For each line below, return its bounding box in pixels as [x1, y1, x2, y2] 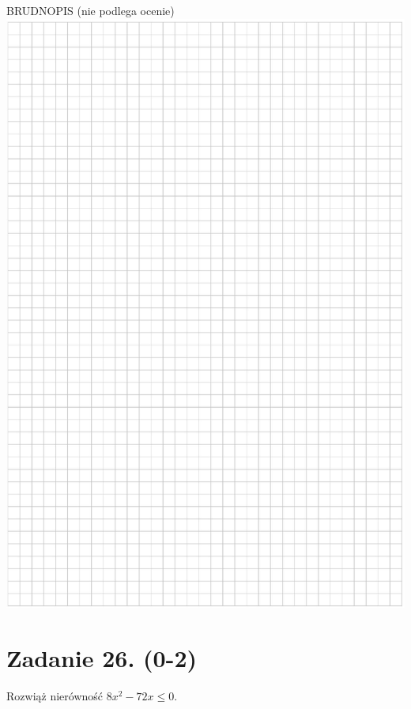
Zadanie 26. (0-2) [6, 642, 197, 674]
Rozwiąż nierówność [6, 688, 104, 704]
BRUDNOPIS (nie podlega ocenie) [6, 2, 175, 18]
